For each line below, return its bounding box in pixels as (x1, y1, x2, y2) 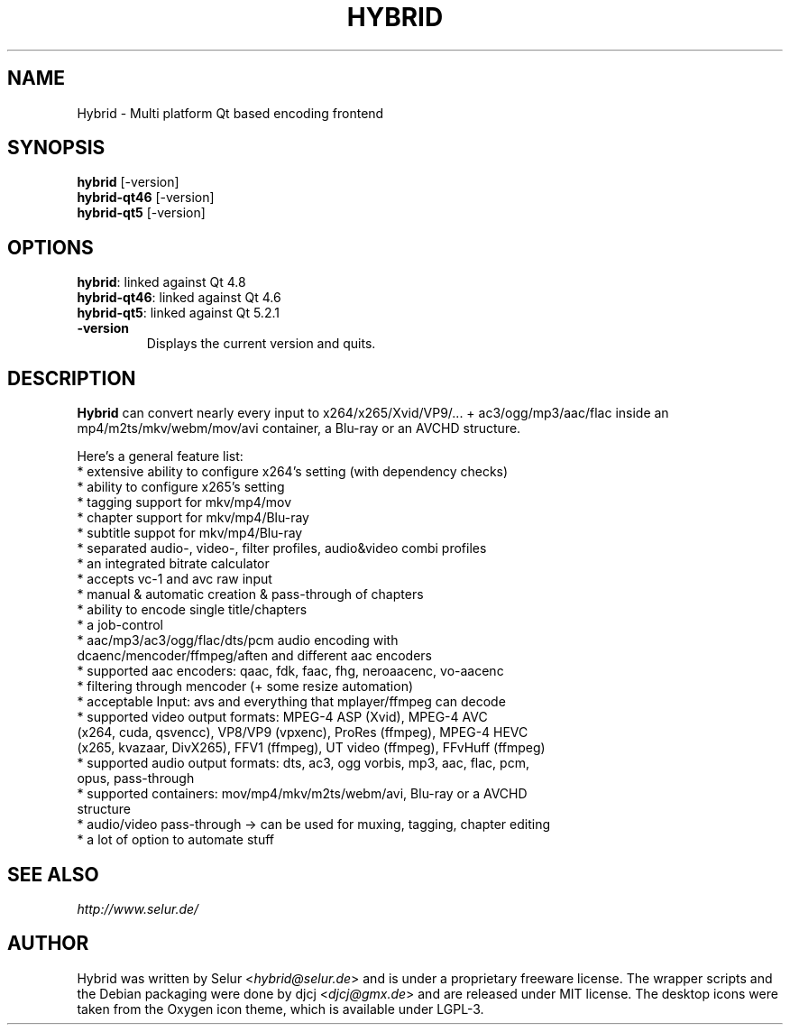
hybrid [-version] (77, 174, 179, 190)
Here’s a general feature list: (77, 448, 243, 465)
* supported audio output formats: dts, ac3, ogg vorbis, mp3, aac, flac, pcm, (77, 755, 529, 771)
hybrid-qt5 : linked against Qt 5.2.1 (77, 305, 280, 321)
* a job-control (77, 617, 164, 633)
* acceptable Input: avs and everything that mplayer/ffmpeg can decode (77, 694, 506, 710)
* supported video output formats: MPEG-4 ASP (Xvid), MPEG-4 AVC (77, 709, 488, 725)
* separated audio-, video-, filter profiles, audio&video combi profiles (77, 540, 487, 557)
